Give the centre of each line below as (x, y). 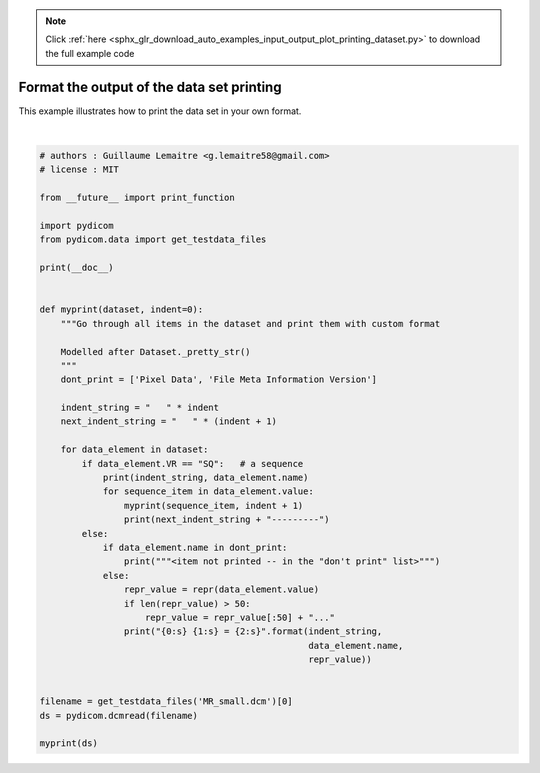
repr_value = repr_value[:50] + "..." (240, 617)
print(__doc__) (76, 268)
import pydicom (76, 226)
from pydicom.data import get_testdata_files (153, 239)
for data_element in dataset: (134, 449)
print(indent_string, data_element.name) (205, 478)
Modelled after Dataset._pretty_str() (155, 351)
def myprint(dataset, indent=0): (121, 309)
